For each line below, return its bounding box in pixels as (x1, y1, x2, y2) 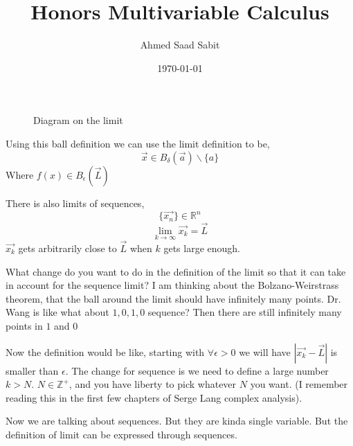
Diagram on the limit (33, 113, 123, 127)
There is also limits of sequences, (6, 195, 145, 210)
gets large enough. (163, 240, 240, 255)
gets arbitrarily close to (18, 240, 117, 255)
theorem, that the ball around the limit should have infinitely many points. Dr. (6, 291, 341, 305)
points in (6, 318, 43, 332)
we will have (239, 344, 291, 359)
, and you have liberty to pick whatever (69, 377, 237, 391)
